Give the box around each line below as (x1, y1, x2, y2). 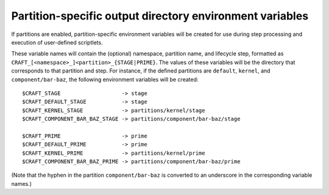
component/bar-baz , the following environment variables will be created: (11, 76, 199, 83)
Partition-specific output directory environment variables (11, 9, 309, 23)
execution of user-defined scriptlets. (11, 38, 103, 46)
